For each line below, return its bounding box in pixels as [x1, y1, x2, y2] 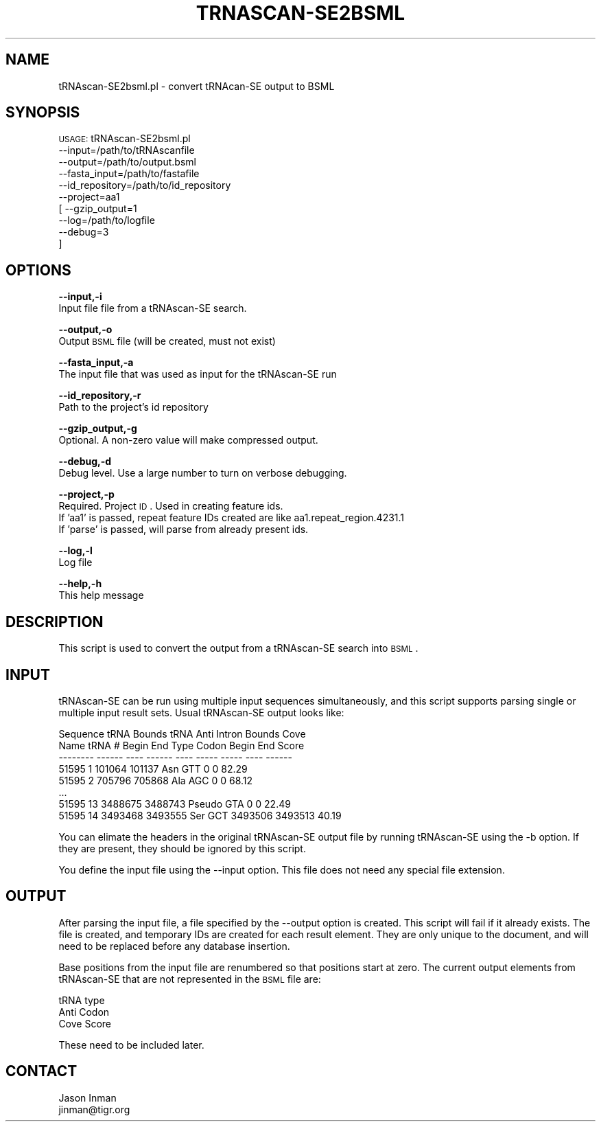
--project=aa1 [58, 191, 120, 203]
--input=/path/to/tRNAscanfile [58, 144, 195, 157]
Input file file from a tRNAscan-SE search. [58, 302, 247, 315]
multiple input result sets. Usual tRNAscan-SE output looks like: [58, 706, 344, 718]
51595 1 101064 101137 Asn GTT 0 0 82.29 [58, 762, 248, 775]
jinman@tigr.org [58, 1103, 130, 1115]
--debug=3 [58, 226, 109, 238]
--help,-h [58, 578, 102, 590]
